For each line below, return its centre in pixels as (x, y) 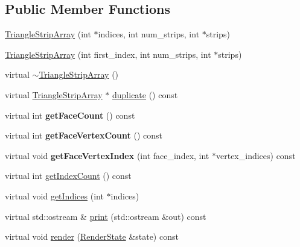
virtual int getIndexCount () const (68, 176)
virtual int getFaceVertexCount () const (84, 135)
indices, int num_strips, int (149, 34)
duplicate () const (145, 94)
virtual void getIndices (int (54, 195)
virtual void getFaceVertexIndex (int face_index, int (107, 155)
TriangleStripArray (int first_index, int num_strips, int (108, 54)
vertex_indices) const (256, 155)
